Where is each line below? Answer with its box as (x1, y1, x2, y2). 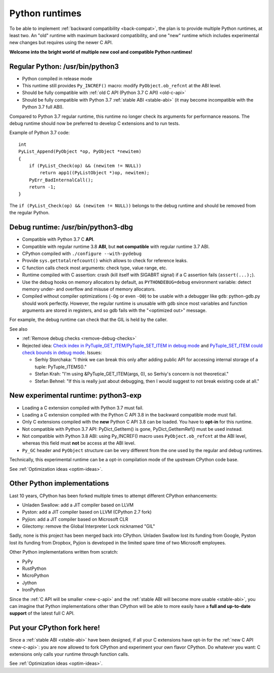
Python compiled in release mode (22, 75, 92, 81)
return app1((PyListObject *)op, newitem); (40, 170, 150, 176)
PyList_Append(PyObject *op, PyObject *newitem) (18, 149, 142, 154)
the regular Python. (9, 210, 50, 216)
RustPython (22, 565, 47, 571)
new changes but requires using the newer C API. (9, 40, 113, 46)
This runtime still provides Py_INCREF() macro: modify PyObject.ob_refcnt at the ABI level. (22, 83, 222, 89)
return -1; (28, 184, 56, 190)
